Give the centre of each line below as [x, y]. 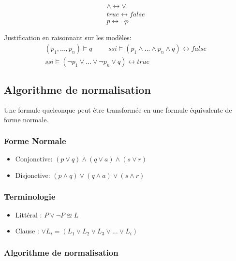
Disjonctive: [33, 175]
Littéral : [29, 214]
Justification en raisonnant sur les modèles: [68, 37]
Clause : [27, 231]
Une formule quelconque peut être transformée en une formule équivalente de [118, 109]
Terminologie [30, 196]
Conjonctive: [34, 159]
